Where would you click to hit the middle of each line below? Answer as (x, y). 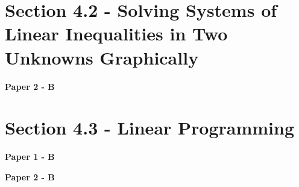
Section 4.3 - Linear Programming (150, 128)
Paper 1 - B (30, 157)
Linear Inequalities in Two (116, 33)
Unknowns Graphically (102, 57)
